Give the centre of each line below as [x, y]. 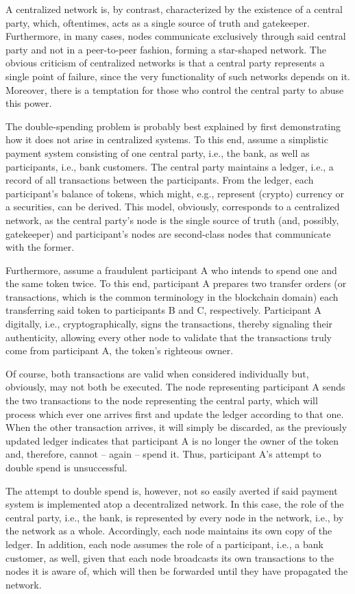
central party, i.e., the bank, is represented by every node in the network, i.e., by [175, 517]
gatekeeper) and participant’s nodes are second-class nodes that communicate [168, 233]
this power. [29, 103]
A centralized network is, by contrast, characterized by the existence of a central [174, 9]
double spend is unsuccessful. [66, 467]
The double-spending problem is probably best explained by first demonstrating [173, 126]
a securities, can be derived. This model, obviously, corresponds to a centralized [173, 207]
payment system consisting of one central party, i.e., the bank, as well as [158, 152]
